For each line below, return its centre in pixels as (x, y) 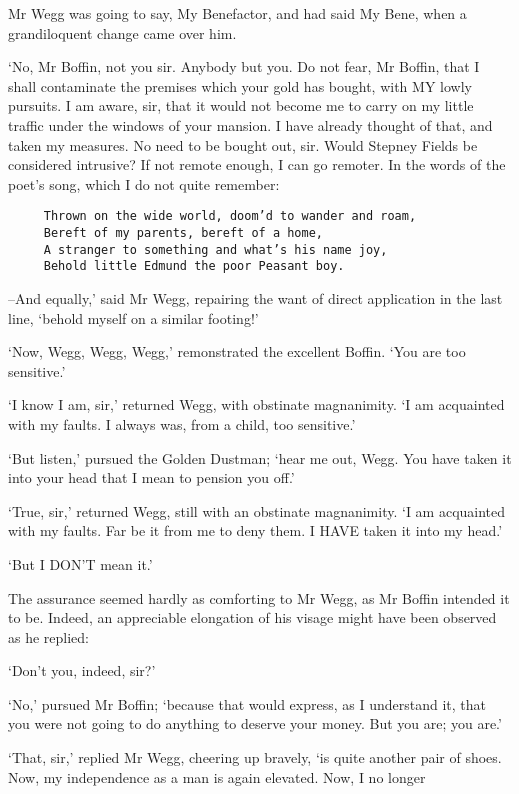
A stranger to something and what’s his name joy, (215, 249)
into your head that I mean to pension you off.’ (151, 477)
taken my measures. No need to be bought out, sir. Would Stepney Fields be (243, 144)
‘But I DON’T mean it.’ (80, 563)
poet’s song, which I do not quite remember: (144, 183)
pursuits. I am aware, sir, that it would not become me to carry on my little (241, 105)
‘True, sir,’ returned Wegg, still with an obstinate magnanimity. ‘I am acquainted (257, 510)
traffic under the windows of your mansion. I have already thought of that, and (250, 124)
